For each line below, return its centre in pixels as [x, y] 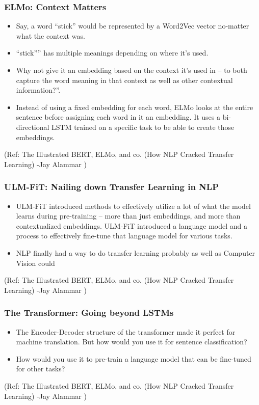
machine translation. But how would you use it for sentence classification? [132, 342]
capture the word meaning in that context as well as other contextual [124, 80]
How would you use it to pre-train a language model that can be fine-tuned [134, 358]
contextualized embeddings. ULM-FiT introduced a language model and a [132, 225]
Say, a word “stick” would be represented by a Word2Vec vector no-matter [133, 26]
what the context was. [50, 35]
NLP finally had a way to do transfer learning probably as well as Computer [136, 252]
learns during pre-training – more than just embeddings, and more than [128, 216]
